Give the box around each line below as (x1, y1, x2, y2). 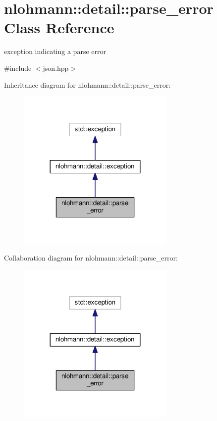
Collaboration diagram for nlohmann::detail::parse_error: (4, 253, 178, 263)
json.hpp (43, 62, 69, 73)
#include (4, 62, 32, 73)
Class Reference (4, 17, 114, 38)
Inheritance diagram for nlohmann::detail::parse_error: (4, 79, 171, 90)
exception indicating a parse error (4, 46, 106, 56)
